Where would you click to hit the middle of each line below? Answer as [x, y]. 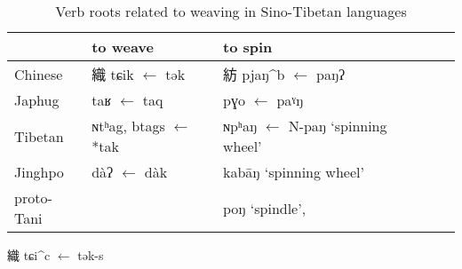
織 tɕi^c [29, 255]
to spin [248, 47]
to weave [123, 47]
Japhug [37, 100]
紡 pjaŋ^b [254, 74]
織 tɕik [113, 74]
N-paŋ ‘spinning [338, 126]
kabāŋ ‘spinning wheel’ [294, 172]
